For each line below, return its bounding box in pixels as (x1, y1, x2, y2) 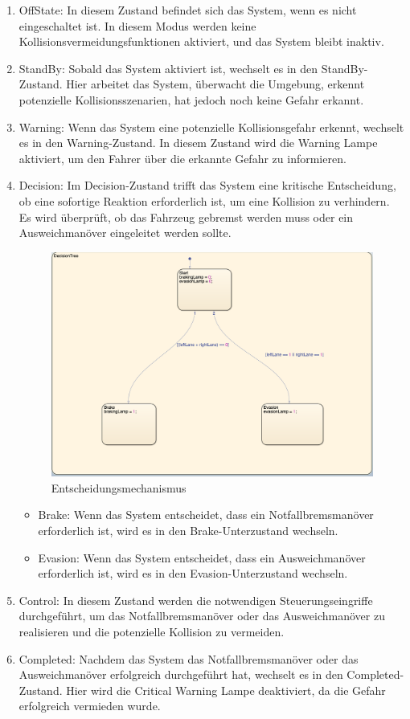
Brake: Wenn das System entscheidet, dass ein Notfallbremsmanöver (38, 506, 374, 523)
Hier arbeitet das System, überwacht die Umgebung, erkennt (66, 76, 365, 92)
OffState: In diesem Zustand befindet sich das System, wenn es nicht (18, 2, 357, 18)
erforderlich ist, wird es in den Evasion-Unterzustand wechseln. (38, 565, 348, 582)
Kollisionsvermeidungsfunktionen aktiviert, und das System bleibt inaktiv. (18, 33, 384, 50)
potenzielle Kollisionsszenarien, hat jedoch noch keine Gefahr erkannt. (18, 91, 364, 108)
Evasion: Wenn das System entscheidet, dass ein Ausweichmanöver (38, 549, 366, 566)
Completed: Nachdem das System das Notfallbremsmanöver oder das (18, 650, 359, 667)
